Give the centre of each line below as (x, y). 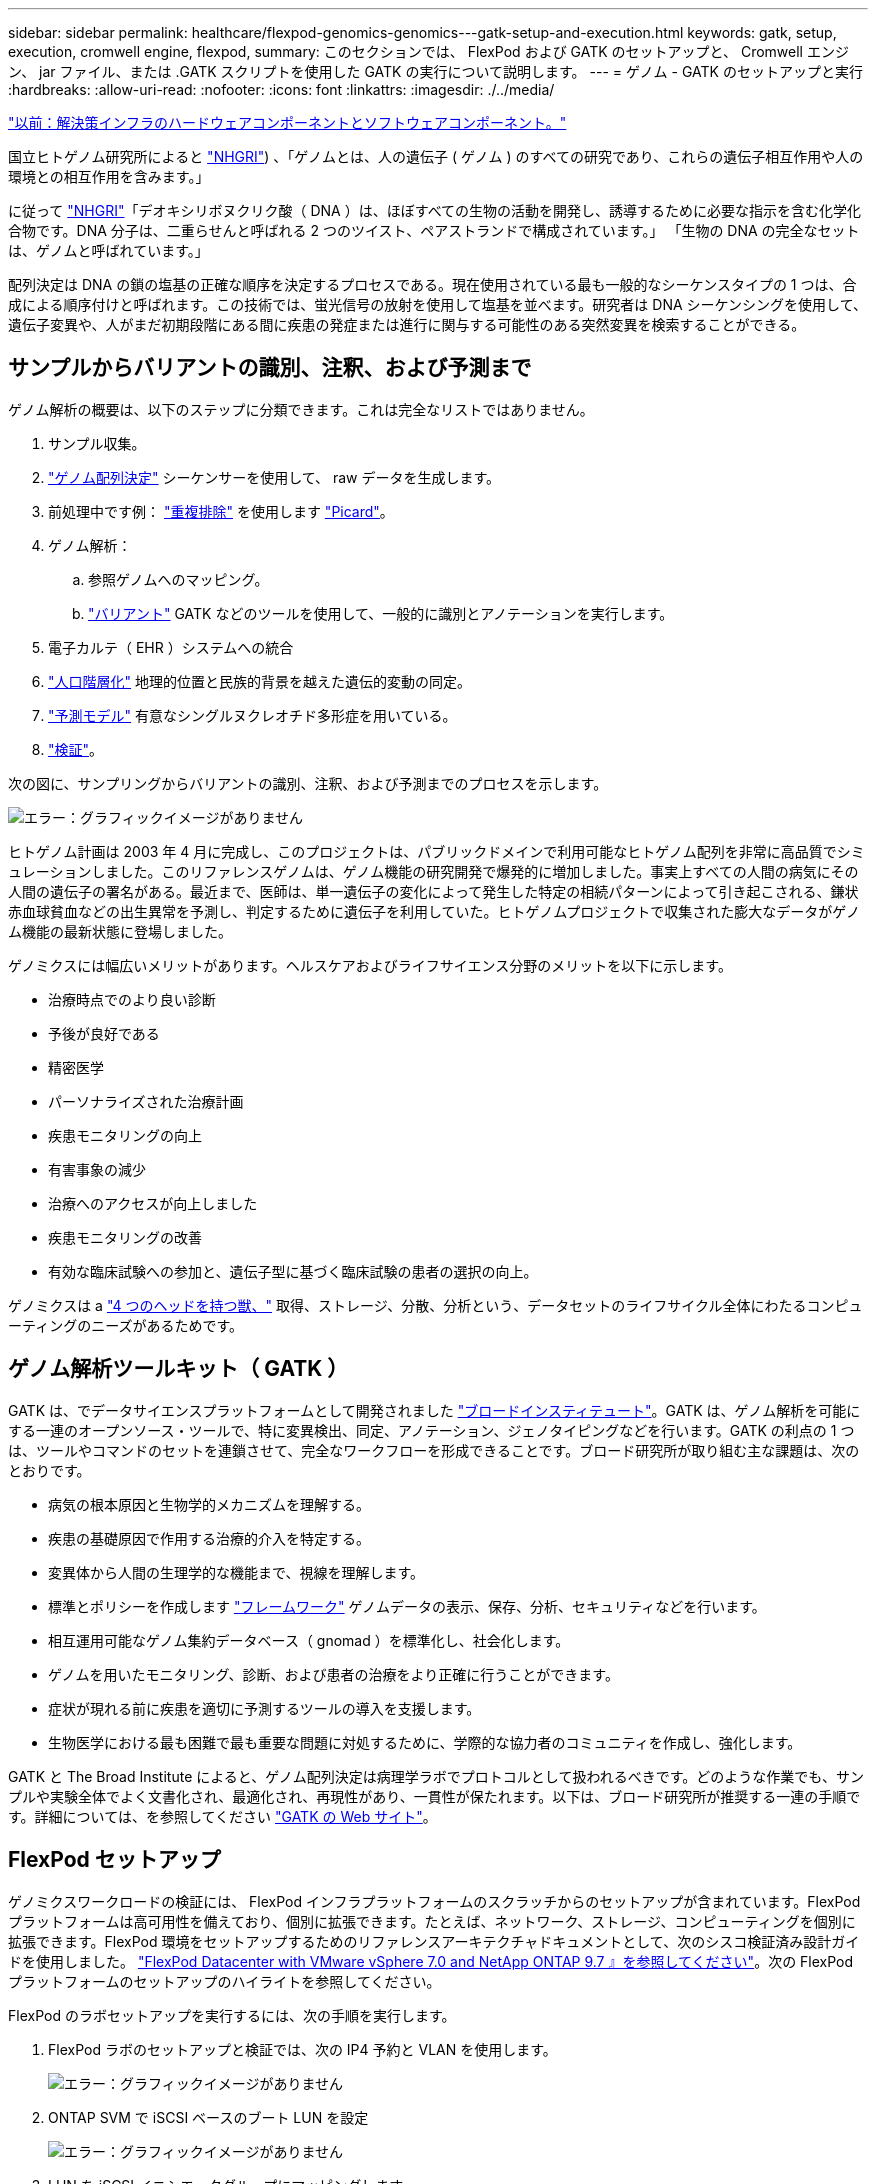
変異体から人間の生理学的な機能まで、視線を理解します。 (236, 1572)
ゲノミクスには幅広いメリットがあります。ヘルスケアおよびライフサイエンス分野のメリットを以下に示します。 (370, 965)
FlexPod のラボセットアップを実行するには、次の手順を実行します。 (232, 2015)
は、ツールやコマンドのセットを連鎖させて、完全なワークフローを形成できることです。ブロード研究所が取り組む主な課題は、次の (434, 1450)
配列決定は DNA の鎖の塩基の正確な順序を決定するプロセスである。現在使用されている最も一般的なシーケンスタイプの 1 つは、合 (432, 284)
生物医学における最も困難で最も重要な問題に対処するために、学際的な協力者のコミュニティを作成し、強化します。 (425, 1742)
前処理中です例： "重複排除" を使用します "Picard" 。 (221, 511)
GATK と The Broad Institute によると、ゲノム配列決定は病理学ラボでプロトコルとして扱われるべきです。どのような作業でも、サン (436, 1776)
